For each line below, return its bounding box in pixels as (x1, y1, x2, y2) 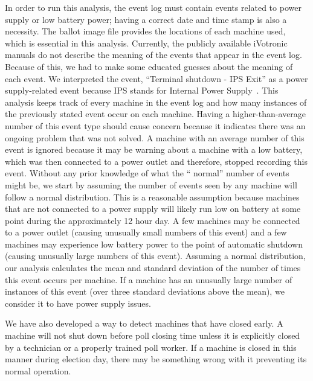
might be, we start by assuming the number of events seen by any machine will (5, 178, 297, 191)
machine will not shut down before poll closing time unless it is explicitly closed (5, 329, 300, 342)
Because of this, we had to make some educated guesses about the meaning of (5, 60, 293, 72)
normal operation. (5, 364, 71, 377)
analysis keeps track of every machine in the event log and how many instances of (5, 95, 307, 108)
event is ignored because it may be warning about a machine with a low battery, (5, 143, 303, 156)
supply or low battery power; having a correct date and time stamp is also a (5, 13, 287, 25)
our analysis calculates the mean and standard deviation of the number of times (5, 261, 301, 274)
